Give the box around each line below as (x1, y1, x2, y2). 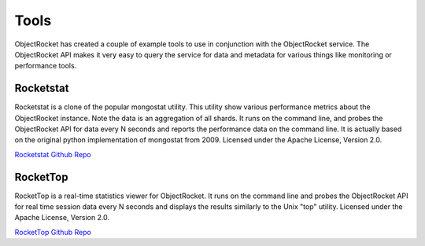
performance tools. (14, 61, 77, 71)
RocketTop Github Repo (14, 227, 92, 237)
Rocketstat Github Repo (14, 149, 92, 159)
